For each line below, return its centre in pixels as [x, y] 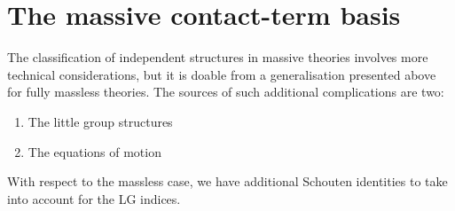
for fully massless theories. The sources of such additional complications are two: [226, 92]
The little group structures [100, 121]
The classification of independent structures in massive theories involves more [218, 57]
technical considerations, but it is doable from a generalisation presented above [222, 74]
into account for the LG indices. [94, 198]
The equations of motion [94, 151]
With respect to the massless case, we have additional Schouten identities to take [227, 181]
